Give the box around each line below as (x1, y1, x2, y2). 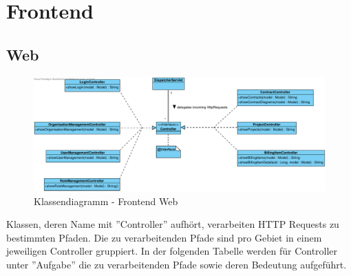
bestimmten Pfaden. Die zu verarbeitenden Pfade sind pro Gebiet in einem (6, 230, 322, 244)
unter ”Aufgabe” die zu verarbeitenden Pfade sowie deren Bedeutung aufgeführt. (6, 257, 347, 271)
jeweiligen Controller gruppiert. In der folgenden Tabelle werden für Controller (6, 244, 338, 258)
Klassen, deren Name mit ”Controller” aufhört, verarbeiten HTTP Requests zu (6, 217, 339, 231)
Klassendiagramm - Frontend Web (34, 193, 178, 208)
